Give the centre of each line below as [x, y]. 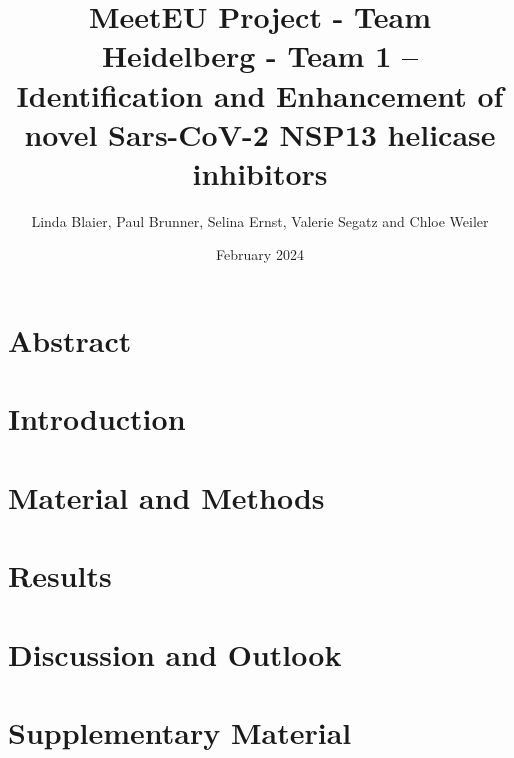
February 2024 [260, 254]
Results [60, 575]
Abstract [70, 340]
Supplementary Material [180, 731]
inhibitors [260, 172]
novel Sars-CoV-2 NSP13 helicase [260, 133]
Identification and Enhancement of [260, 94]
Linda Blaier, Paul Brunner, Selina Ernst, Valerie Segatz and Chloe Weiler [260, 220]
